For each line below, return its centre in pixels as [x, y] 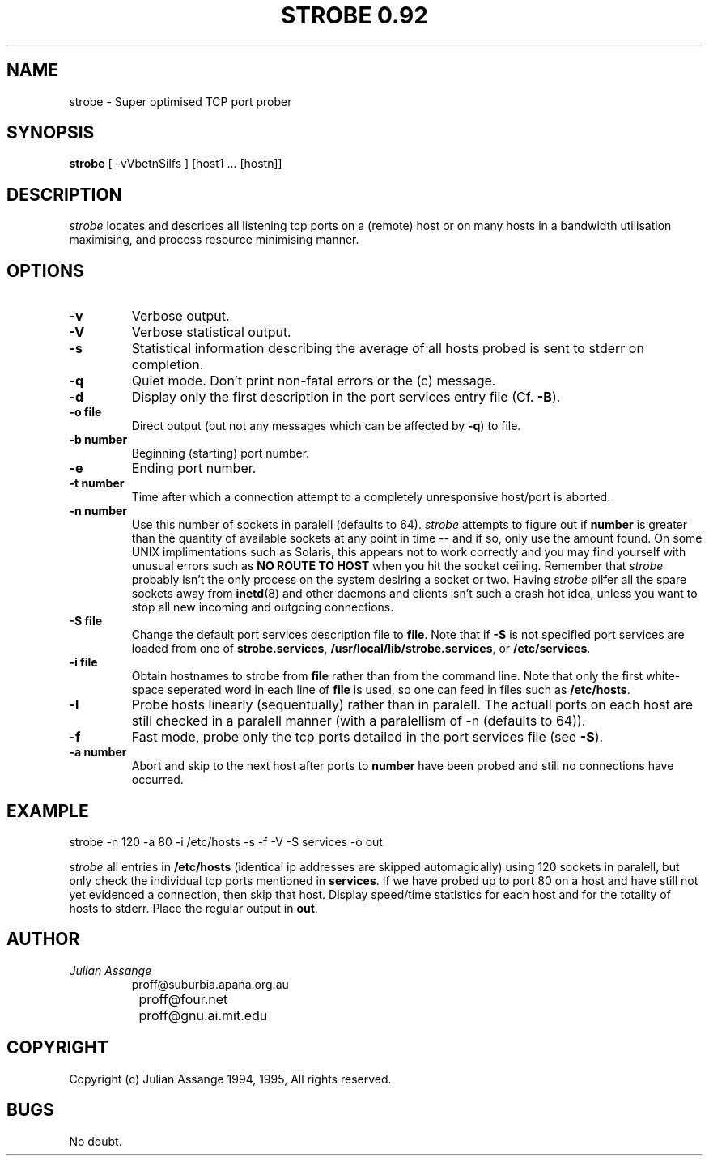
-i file [83, 662]
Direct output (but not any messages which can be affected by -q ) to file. [326, 426]
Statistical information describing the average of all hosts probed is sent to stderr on [388, 349]
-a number [98, 752]
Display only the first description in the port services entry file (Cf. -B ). [346, 397]
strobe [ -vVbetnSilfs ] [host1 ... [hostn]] [176, 164]
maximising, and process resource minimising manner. [214, 240]
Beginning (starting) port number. [221, 453]
